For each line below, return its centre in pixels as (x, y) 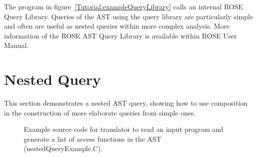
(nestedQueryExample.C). (63, 148)
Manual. (16, 45)
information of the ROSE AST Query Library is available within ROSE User (121, 35)
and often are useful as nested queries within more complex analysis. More (117, 26)
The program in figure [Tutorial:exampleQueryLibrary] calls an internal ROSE (124, 6)
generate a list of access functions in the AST (93, 138)
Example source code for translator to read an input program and (124, 129)
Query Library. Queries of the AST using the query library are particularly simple (128, 16)
